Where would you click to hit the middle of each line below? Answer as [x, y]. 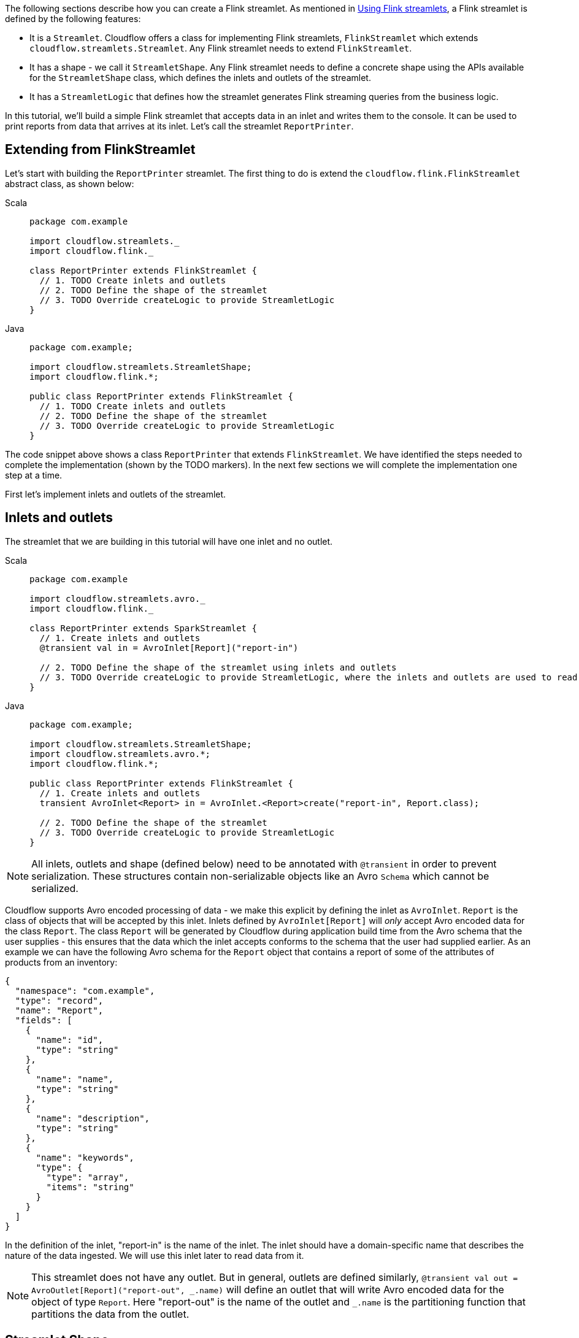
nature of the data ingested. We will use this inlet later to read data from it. [155, 1255]
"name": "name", [75, 1079]
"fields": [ [44, 1020]
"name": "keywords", [85, 1157]
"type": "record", [59, 1000]
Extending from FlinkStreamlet [100, 150]
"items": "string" [90, 1187]
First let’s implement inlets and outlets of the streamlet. [116, 494]
